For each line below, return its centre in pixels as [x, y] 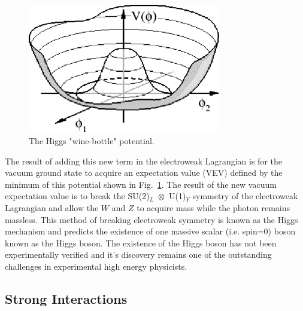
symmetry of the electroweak [245, 196]
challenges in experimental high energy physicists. [96, 266]
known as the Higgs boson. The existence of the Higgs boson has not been [141, 243]
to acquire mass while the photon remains [213, 207]
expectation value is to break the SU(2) [77, 196]
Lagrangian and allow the [52, 207]
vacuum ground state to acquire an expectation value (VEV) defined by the [144, 173]
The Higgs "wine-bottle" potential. [92, 140]
